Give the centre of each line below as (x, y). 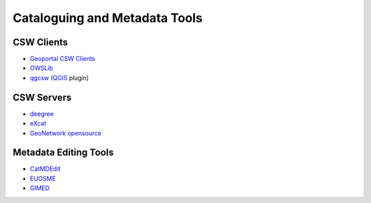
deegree (42, 114)
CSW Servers (42, 97)
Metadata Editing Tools (63, 153)
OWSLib (42, 68)
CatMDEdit (45, 169)
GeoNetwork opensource (66, 133)
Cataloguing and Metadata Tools (108, 18)
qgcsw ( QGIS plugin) (59, 77)
